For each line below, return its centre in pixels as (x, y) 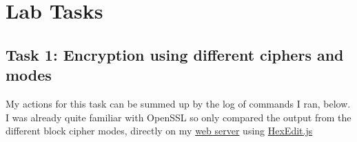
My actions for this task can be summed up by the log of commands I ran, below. (178, 103)
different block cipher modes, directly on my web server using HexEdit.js (159, 131)
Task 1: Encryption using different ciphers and (175, 54)
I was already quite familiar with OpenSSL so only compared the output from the (178, 117)
